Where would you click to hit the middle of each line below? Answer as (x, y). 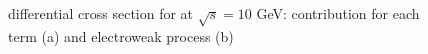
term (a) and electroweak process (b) (121, 35)
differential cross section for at (101, 13)
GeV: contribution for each (338, 13)
